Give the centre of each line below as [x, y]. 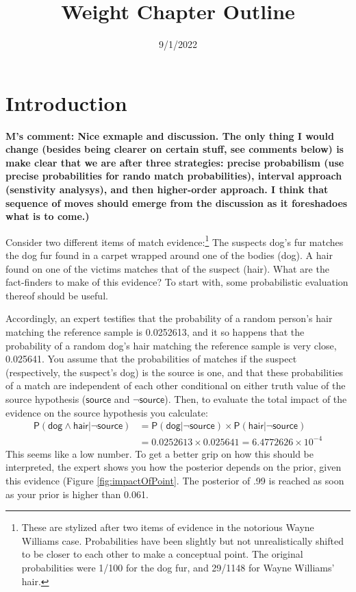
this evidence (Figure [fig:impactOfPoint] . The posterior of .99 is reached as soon [175, 480]
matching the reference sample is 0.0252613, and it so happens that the [155, 332]
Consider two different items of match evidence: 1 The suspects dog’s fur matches [175, 241]
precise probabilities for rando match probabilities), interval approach [174, 176]
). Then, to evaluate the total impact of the [256, 399]
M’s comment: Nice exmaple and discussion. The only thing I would [170, 135]
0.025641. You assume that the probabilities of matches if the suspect [151, 359]
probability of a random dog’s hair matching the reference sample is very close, [171, 345]
